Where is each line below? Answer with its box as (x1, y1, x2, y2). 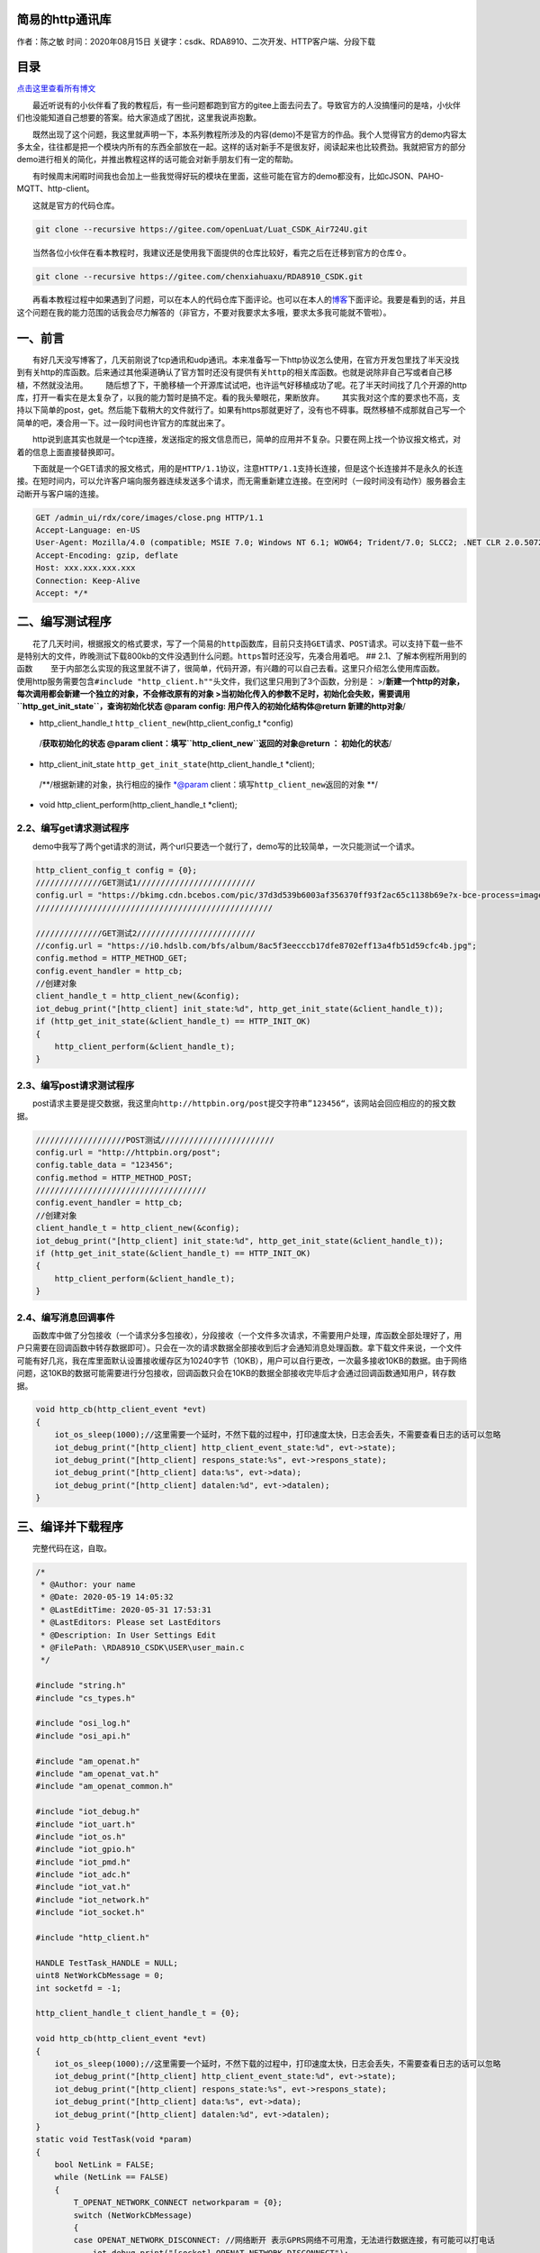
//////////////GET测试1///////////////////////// (35, 877, 256, 888)
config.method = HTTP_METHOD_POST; (35, 1172, 193, 1182)
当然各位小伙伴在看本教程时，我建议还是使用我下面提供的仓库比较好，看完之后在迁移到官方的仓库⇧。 (32, 247, 411, 258)
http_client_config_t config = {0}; (35, 865, 198, 875)
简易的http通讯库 (16, 12, 112, 27)
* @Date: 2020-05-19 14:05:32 (40, 1592, 175, 1602)
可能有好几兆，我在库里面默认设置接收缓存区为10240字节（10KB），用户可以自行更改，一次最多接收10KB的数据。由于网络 (16, 1355, 467, 1365)
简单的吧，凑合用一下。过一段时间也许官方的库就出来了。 (16, 417, 229, 428)
